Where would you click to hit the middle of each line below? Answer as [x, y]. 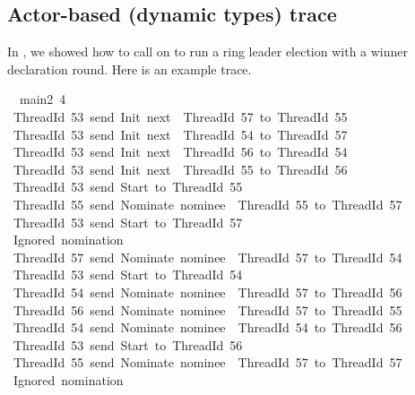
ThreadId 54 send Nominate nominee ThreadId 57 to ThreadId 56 [207, 292]
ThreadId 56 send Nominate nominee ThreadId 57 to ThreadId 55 [207, 309]
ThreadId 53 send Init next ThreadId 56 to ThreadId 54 [180, 152]
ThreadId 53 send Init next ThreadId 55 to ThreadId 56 [180, 169]
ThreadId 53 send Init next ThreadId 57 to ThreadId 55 [180, 116]
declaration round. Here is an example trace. [130, 69]
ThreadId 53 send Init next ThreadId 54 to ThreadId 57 [180, 134]
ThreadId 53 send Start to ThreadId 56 [128, 344]
